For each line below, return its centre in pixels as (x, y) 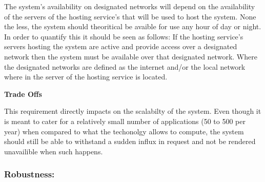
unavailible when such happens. (54, 151)
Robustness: (29, 174)
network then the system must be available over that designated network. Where (131, 56)
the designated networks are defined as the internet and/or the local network (125, 66)
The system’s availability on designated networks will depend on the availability (130, 6)
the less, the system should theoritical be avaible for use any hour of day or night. (133, 26)
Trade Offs (23, 94)
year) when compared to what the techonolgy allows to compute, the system (124, 131)
